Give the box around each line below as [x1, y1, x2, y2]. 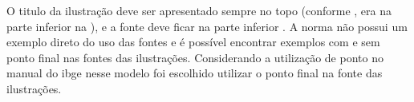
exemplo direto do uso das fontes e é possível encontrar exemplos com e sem [6, 33, 380, 50]
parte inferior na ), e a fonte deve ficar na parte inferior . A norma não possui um [6, 18, 408, 34]
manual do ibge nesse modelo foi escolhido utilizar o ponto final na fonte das [6, 65, 383, 81]
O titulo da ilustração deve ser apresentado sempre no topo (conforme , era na [6, 2, 392, 18]
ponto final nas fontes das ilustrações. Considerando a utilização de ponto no [6, 49, 384, 65]
